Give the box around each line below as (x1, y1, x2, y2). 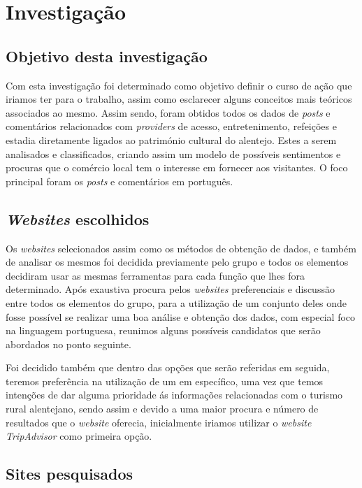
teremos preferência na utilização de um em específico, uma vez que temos (6, 373, 324, 388)
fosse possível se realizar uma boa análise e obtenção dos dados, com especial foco (6, 309, 356, 324)
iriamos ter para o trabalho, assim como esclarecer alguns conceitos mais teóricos (6, 92, 352, 106)
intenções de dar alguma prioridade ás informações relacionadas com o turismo (6, 387, 343, 402)
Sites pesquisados (6, 463, 133, 485)
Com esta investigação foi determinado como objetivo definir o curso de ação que (6, 78, 352, 92)
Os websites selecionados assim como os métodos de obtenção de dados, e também (6, 241, 356, 255)
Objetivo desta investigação (6, 45, 208, 66)
